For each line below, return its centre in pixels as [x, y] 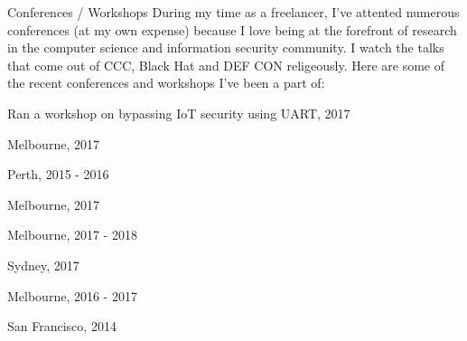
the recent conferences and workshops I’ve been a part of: [166, 83]
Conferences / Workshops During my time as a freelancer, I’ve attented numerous [233, 12]
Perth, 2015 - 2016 [58, 174]
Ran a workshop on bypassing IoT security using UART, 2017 [179, 113]
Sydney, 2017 [43, 265]
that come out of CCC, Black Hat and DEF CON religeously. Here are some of [226, 65]
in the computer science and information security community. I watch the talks [226, 47]
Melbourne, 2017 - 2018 [72, 235]
